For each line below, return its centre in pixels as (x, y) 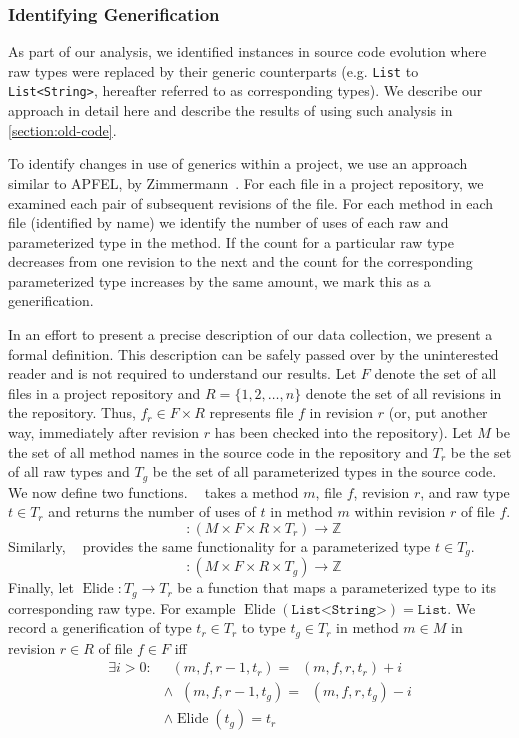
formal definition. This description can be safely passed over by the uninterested (253, 353)
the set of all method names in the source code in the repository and (218, 451)
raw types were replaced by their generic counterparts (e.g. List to (213, 70)
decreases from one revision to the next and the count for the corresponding (240, 261)
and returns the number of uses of (152, 511)
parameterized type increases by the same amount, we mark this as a (219, 280)
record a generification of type (100, 627)
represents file (251, 412)
